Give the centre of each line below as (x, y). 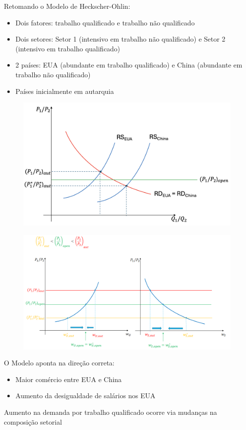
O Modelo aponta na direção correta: (59, 363)
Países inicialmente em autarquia (65, 91)
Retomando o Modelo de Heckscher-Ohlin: (67, 6)
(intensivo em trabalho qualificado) (68, 48)
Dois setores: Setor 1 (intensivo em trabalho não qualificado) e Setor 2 (120, 39)
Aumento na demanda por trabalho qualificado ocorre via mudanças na (111, 412)
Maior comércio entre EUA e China (69, 379)
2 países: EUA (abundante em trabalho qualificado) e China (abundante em (129, 65)
